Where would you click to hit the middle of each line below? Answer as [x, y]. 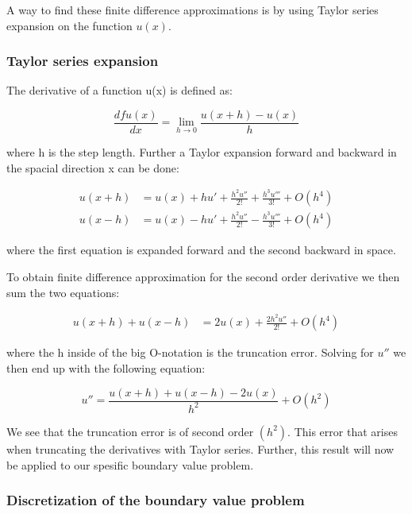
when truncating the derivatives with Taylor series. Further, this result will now [200, 448]
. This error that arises [343, 431]
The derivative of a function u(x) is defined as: [119, 90]
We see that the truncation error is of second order [130, 431]
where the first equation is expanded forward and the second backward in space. [201, 250]
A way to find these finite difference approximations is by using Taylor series [193, 10]
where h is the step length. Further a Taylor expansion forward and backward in [202, 152]
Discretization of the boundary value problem [156, 500]
